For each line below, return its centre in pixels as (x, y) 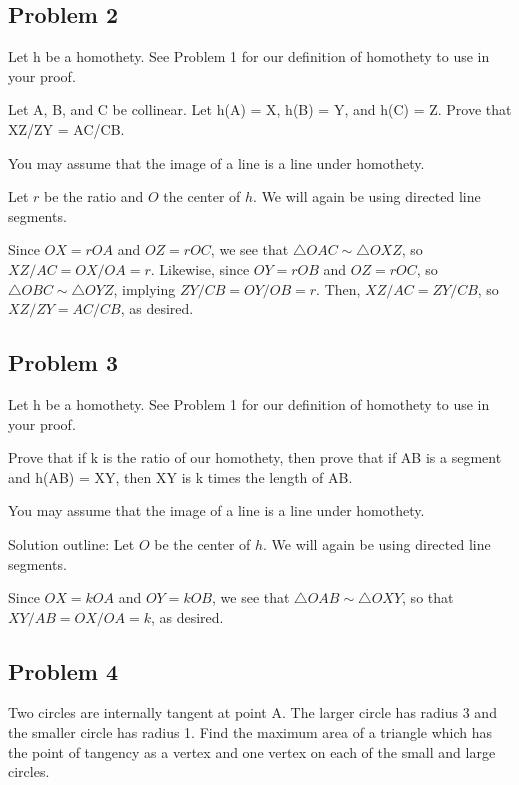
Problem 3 (63, 362)
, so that (428, 597)
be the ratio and (94, 196)
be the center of (202, 543)
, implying (144, 288)
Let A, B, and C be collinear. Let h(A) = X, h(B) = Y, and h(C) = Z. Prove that (260, 109)
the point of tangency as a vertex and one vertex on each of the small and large (252, 751)
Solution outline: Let (71, 543)
